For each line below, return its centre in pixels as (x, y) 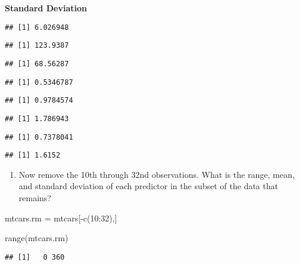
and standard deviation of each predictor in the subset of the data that (148, 186)
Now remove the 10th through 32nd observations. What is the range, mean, (157, 174)
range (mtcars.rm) (37, 238)
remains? (35, 198)
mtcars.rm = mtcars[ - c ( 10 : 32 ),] (61, 218)
